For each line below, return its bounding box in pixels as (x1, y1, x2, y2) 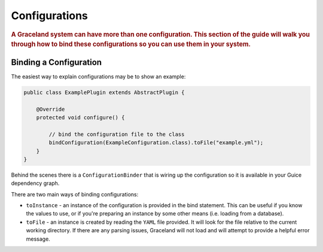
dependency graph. (11, 180, 60, 187)
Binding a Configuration (11, 57, 102, 67)
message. (26, 235, 50, 242)
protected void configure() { (36, 114, 125, 121)
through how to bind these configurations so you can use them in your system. (11, 40, 251, 48)
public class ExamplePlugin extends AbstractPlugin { (23, 89, 185, 96)
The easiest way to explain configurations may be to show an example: (11, 72, 186, 80)
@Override (36, 105, 65, 113)
